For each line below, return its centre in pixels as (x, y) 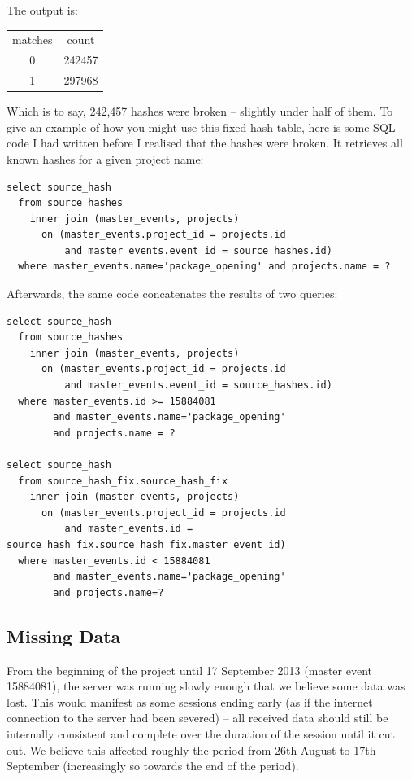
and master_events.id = (129, 529)
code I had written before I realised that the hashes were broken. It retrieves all (205, 143)
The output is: (42, 10)
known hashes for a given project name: (105, 158)
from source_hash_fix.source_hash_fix (123, 481)
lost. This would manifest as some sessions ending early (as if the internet (190, 701)
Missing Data (64, 635)
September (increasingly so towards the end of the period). (153, 766)
